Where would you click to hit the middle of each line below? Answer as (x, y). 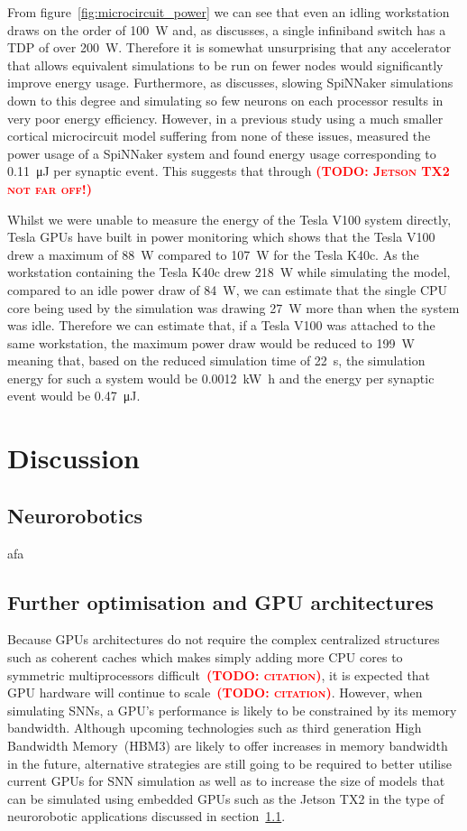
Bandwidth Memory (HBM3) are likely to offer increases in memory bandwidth (228, 745)
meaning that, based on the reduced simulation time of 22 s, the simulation (216, 360)
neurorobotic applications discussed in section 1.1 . (147, 816)
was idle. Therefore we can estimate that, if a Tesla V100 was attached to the (221, 325)
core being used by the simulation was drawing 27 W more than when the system (233, 307)
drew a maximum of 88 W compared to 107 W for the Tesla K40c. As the (213, 254)
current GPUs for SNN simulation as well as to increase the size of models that (226, 781)
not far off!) (50, 188)
